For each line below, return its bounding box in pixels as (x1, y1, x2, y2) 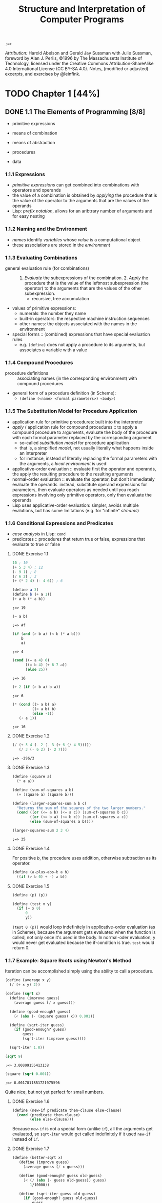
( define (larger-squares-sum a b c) (12, 801, 87, 806)
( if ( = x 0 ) (17, 906, 41, 911)
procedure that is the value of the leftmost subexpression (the (24, 280, 149, 286)
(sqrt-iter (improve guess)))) (22, 1036, 86, 1041)
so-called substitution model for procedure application (19, 440, 129, 445)
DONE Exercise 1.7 (12, 1146, 50, 1151)
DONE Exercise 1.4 (12, 845, 50, 851)
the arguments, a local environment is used (19, 460, 106, 467)
